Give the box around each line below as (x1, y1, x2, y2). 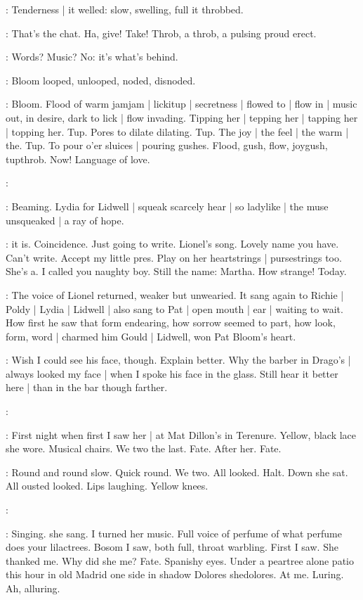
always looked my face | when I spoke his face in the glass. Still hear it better (6, 366, 338, 381)
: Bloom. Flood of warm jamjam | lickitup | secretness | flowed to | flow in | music (6, 96, 357, 111)
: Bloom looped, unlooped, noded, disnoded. (6, 72, 196, 87)
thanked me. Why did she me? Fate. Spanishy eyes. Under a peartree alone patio (6, 553, 354, 568)
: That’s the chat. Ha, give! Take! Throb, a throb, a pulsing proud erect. (6, 25, 317, 40)
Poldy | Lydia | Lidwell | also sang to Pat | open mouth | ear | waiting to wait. (6, 301, 343, 316)
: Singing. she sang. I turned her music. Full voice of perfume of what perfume (6, 525, 342, 540)
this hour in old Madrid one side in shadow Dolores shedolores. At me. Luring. (6, 567, 344, 582)
